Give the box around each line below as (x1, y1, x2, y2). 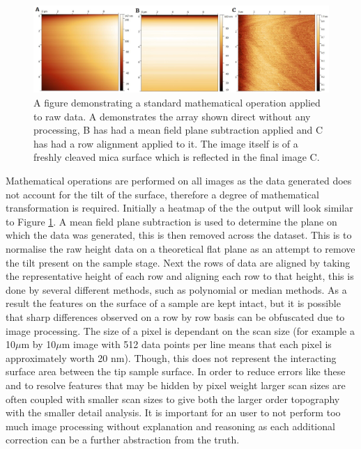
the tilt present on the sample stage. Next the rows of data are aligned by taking (6, 255, 351, 269)
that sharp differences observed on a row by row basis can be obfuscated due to (6, 309, 345, 324)
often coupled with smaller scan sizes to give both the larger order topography (6, 391, 340, 406)
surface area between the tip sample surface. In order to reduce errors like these (6, 364, 346, 379)
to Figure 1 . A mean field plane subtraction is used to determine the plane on (6, 214, 337, 228)
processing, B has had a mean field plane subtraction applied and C (33, 123, 323, 137)
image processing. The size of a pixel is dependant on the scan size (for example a (6, 323, 355, 338)
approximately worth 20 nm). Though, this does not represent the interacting (6, 350, 337, 365)
